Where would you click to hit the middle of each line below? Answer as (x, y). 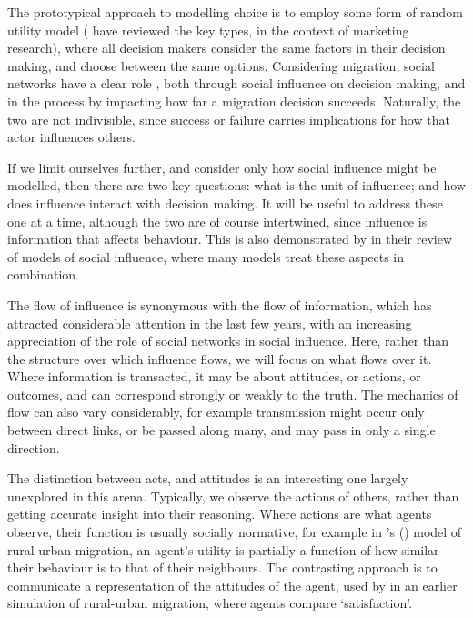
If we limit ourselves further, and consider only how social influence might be (222, 167)
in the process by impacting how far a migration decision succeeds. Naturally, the (234, 101)
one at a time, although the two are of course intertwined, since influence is (217, 221)
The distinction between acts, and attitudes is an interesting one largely (208, 478)
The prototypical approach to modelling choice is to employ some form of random (235, 12)
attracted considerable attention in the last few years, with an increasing (210, 323)
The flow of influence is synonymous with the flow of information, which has (220, 304)
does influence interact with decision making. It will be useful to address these (225, 203)
